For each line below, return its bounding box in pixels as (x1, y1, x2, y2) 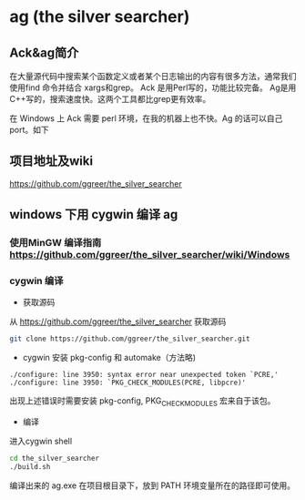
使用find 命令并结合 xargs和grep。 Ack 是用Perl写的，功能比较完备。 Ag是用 (9, 82, 297, 93)
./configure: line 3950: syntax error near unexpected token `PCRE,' (9, 371, 280, 380)
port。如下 (9, 125, 50, 135)
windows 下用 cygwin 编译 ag (9, 207, 178, 222)
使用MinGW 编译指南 (9, 237, 102, 250)
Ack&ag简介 (9, 45, 79, 60)
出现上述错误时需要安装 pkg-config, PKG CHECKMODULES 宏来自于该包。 (9, 395, 276, 409)
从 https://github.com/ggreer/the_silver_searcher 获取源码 (9, 316, 227, 327)
